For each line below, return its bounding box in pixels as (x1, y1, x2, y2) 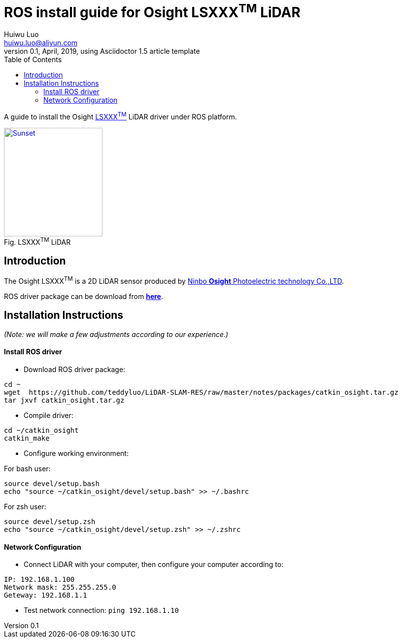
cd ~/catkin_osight (4, 426, 79, 434)
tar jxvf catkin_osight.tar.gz (4, 396, 125, 404)
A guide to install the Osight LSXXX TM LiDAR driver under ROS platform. (4, 111, 237, 121)
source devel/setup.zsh (4, 517, 96, 526)
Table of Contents (4, 55, 62, 64)
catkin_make (4, 434, 50, 442)
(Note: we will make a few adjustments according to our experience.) (4, 330, 229, 339)
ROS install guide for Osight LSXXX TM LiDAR (4, 1, 301, 21)
